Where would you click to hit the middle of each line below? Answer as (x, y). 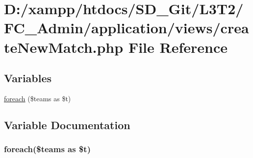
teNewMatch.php (64, 47)
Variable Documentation (67, 124)
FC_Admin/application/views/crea (126, 28)
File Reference (178, 47)
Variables (28, 78)
